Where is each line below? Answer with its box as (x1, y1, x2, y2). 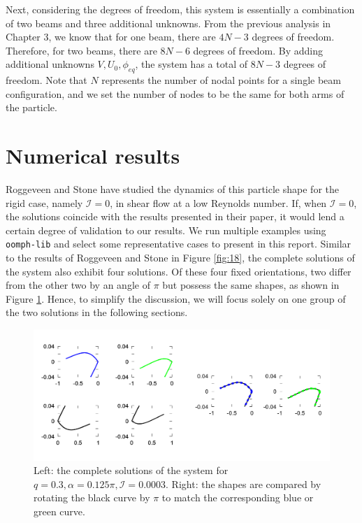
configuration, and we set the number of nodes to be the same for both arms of (6, 86, 345, 101)
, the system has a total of (135, 57, 247, 71)
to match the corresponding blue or (161, 490, 314, 505)
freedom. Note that (6, 73, 87, 87)
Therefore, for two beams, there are (6, 43, 157, 57)
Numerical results (6, 141, 180, 170)
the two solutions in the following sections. (6, 305, 188, 320)
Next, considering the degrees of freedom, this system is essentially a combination (6, 2, 355, 16)
